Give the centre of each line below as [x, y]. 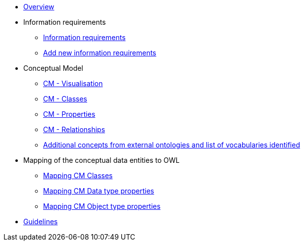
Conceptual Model [53, 68]
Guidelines [41, 221]
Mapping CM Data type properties [99, 191]
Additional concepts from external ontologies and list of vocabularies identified [172, 145]
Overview [39, 7]
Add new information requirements [100, 53]
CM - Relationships [74, 129]
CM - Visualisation [73, 83]
